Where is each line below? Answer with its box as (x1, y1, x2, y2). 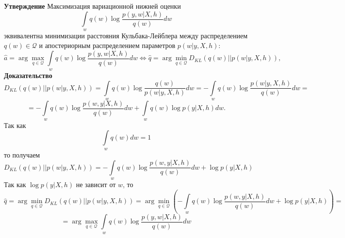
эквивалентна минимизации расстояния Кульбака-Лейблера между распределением (4, 31, 248, 41)
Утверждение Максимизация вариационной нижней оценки (4, 1, 181, 11)
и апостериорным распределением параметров (39, 40, 176, 50)
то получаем (4, 149, 40, 159)
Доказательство (4, 70, 52, 80)
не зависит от (76, 179, 116, 190)
